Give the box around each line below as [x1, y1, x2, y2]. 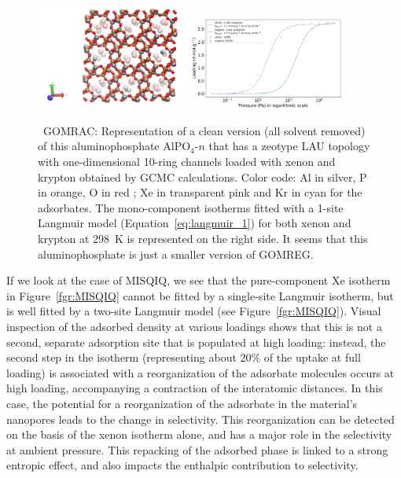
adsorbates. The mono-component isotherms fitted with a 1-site [38, 199, 344, 215]
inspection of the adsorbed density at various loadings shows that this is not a [6, 318, 382, 334]
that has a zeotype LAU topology [208, 138, 370, 154]
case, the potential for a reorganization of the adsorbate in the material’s [6, 395, 358, 411]
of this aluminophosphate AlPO [38, 138, 191, 154]
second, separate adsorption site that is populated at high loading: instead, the [6, 333, 386, 350]
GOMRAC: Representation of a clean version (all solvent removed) [42, 122, 366, 138]
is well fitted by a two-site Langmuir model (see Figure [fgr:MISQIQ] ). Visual [6, 303, 381, 319]
